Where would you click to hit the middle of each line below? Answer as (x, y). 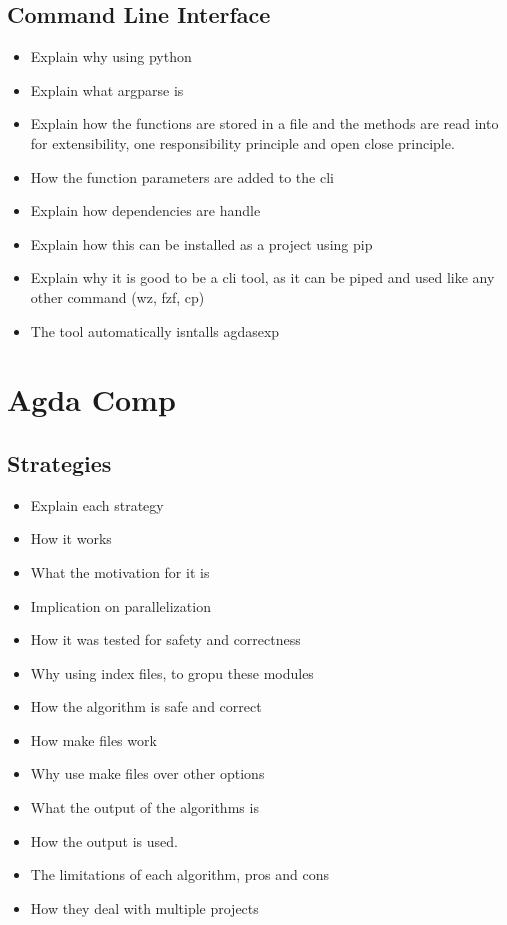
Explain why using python (111, 56)
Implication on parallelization (120, 605)
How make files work (93, 739)
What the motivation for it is (120, 571)
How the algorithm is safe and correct (146, 706)
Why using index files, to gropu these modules (172, 672)
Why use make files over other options (147, 773)
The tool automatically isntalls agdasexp (155, 330)
